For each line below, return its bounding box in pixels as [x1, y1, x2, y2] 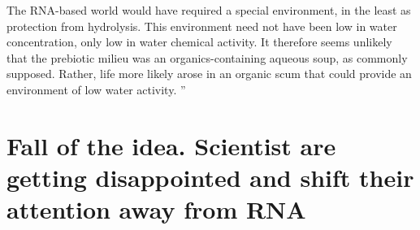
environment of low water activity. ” [6, 80, 186, 98]
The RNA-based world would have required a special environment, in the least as [6, 2, 411, 18]
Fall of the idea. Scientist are [6, 128, 336, 162]
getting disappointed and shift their [6, 160, 414, 193]
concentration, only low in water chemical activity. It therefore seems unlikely [6, 33, 392, 50]
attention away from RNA [6, 193, 306, 226]
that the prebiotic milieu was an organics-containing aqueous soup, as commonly [6, 49, 408, 66]
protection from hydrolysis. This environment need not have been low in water [6, 17, 397, 34]
